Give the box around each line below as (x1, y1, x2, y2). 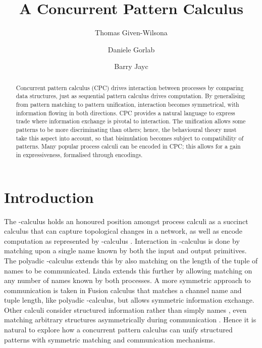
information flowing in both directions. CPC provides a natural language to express (16, 108, 235, 117)
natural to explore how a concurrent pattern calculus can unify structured (4, 324, 233, 335)
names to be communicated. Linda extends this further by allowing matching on (4, 265, 252, 275)
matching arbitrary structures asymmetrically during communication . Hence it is (4, 314, 256, 325)
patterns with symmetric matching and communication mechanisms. (4, 334, 216, 344)
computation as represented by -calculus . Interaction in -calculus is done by (4, 235, 240, 246)
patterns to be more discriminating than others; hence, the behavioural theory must (16, 125, 237, 133)
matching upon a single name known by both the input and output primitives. (4, 245, 247, 256)
